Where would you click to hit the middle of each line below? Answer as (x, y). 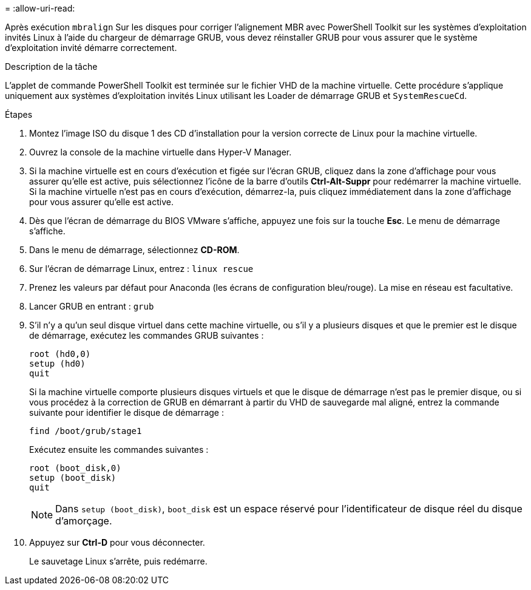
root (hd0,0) (60, 354)
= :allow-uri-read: (40, 8)
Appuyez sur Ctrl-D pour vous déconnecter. (117, 542)
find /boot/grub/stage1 (86, 431)
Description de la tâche (51, 66)
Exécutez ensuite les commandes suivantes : (119, 449)
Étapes (19, 114)
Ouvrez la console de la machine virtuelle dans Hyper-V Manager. (161, 152)
